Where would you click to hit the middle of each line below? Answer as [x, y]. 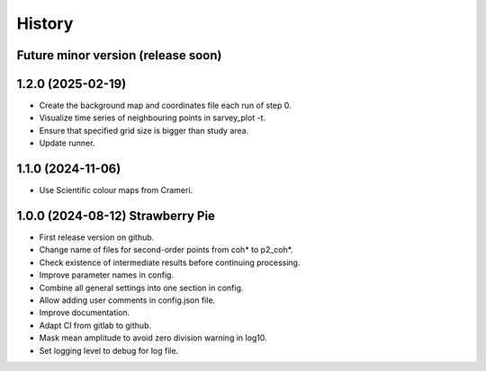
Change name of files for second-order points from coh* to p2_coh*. [166, 250]
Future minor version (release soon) [119, 55]
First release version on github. [97, 237]
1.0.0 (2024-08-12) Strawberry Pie [116, 216]
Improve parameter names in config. [107, 275]
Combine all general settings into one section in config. [141, 287]
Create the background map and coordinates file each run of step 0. [165, 106]
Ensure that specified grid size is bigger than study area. [144, 130]
